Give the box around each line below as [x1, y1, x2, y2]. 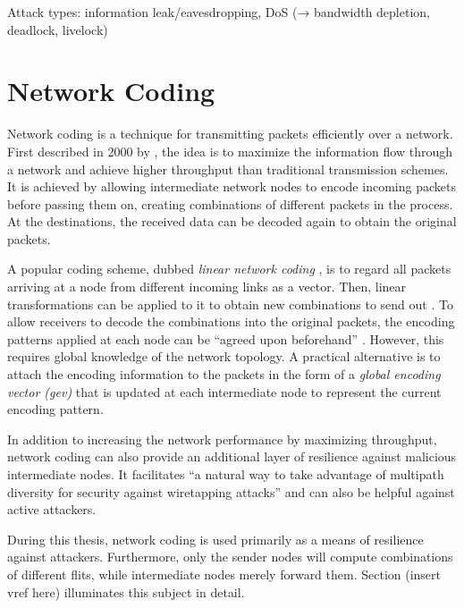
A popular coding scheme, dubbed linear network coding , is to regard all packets [7, 259, 451, 278]
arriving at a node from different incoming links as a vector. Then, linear [7, 277, 407, 296]
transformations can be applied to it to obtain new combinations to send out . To [7, 294, 453, 313]
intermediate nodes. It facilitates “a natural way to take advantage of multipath [7, 465, 444, 483]
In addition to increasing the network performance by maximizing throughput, [7, 429, 437, 448]
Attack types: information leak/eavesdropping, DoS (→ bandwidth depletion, [7, 3, 430, 21]
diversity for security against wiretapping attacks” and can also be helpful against [7, 482, 455, 501]
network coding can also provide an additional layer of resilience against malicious [7, 447, 457, 466]
